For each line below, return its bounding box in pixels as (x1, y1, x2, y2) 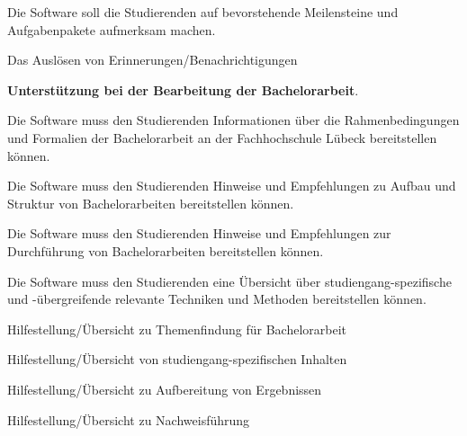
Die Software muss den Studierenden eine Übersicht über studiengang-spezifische (7, 271, 452, 290)
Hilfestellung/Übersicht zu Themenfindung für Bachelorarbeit (7, 319, 346, 338)
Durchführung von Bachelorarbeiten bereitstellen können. (7, 241, 324, 260)
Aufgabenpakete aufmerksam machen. (7, 20, 216, 39)
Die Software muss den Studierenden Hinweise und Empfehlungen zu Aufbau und (7, 176, 456, 195)
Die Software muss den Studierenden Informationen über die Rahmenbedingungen (7, 111, 460, 129)
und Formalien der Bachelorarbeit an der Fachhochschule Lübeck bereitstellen (7, 128, 437, 147)
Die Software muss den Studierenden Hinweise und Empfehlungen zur (7, 224, 391, 243)
